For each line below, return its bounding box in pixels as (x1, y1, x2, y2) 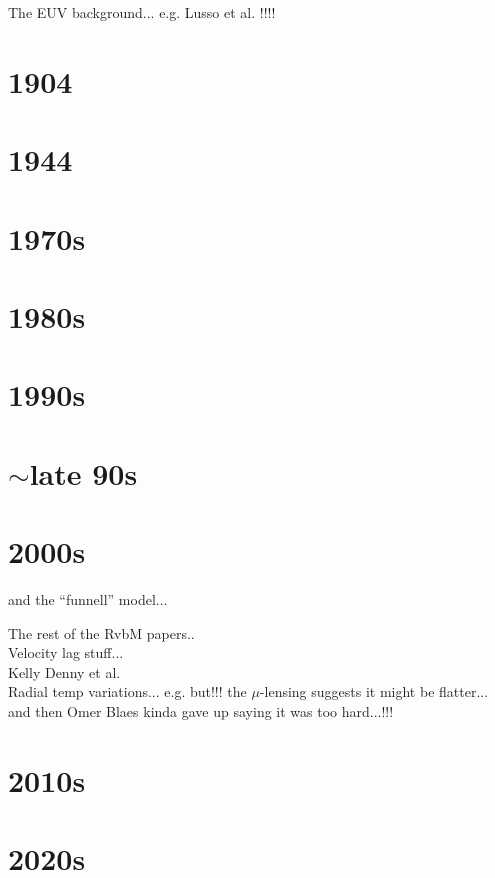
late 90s (29, 452, 138, 493)
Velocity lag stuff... (8, 642, 124, 663)
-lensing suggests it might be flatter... (259, 681, 489, 702)
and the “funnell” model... (8, 588, 168, 609)
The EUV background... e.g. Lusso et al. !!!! (8, 2, 276, 22)
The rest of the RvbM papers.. (8, 622, 195, 643)
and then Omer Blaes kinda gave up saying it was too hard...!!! (8, 700, 394, 721)
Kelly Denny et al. (8, 661, 121, 682)
